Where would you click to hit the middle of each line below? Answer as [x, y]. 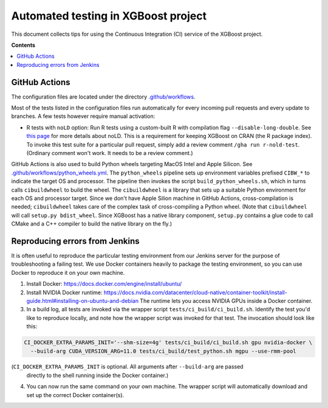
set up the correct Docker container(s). [75, 395]
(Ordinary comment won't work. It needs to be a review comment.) [110, 153]
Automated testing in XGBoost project [109, 16]
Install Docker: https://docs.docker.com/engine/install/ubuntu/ [104, 284]
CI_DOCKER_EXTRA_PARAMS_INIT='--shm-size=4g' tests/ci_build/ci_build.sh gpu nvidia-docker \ [168, 343]
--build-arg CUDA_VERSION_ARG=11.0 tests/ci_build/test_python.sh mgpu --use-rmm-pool [164, 351]
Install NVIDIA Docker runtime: [64, 292]
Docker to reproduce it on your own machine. [68, 272]
